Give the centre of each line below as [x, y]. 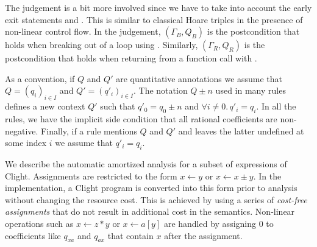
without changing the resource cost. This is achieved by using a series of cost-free [156, 199]
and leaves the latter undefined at [241, 130]
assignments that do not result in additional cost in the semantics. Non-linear [150, 211]
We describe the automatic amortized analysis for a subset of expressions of [146, 163]
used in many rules [251, 90]
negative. [22, 130]
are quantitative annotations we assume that [199, 78]
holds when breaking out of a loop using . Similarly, [102, 45]
